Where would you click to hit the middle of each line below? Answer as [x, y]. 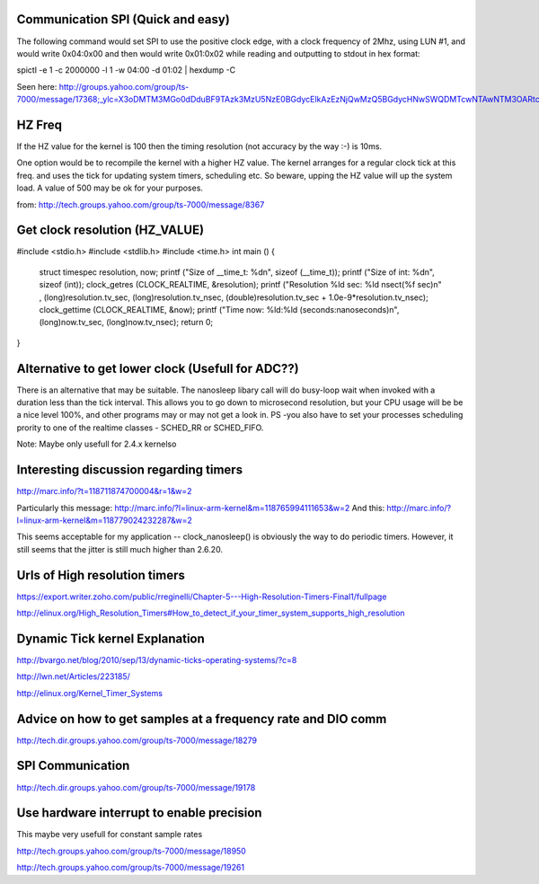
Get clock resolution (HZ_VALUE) [110, 230]
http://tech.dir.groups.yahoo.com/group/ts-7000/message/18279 [137, 740]
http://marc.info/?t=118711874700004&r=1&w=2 [104, 491]
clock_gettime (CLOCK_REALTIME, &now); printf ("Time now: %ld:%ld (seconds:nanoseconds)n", [219, 310]
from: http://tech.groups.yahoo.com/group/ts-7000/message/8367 [141, 204]
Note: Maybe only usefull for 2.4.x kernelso [97, 444]
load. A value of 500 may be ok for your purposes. [110, 188]
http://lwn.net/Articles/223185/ [73, 676]
